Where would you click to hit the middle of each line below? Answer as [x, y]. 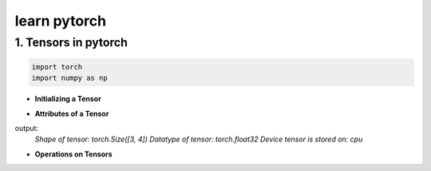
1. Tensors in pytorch [71, 42]
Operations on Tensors [73, 154]
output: [27, 128]
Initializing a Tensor [68, 99]
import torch [57, 67]
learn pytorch [61, 21]
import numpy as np [69, 78]
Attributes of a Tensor [72, 113]
